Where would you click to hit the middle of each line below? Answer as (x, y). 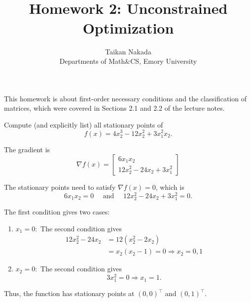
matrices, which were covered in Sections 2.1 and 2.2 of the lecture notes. (114, 108)
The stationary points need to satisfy (60, 187)
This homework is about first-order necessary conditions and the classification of (125, 98)
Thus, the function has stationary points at (69, 293)
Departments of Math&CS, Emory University (128, 61)
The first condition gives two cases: (57, 212)
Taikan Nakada (128, 51)
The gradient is (27, 149)
